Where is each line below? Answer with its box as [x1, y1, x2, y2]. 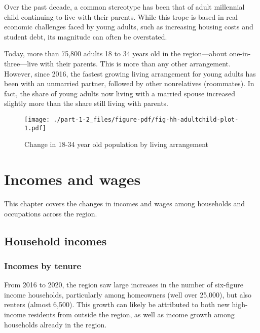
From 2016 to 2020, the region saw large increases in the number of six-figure [4, 279, 244, 290]
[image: [24, 116, 50, 123]
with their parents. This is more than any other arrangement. [40, 58, 231, 68]
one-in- [229, 48, 251, 59]
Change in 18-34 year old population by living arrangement [24, 139, 208, 150]
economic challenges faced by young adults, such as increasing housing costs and [4, 21, 253, 32]
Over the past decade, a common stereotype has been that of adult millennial [4, 2, 245, 12]
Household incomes [4, 233, 107, 248]
